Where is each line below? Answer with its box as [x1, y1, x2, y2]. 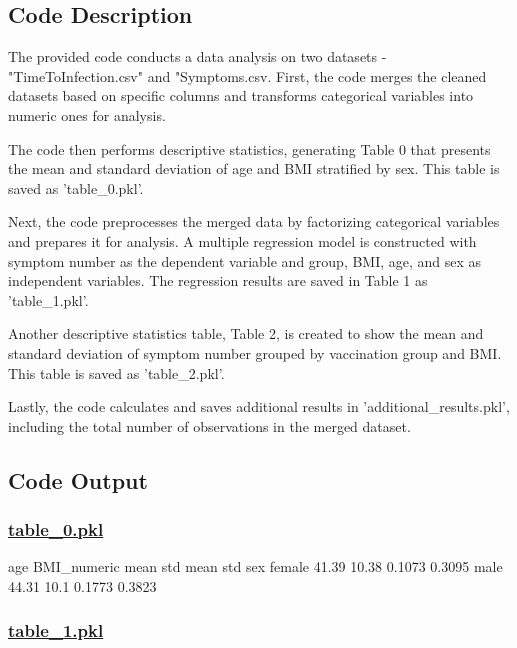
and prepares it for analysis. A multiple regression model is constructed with [8, 230, 477, 251]
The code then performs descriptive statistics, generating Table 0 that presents [8, 138, 491, 159]
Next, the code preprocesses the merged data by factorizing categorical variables [8, 211, 500, 232]
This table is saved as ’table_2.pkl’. [8, 362, 225, 383]
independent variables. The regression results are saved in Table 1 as [8, 270, 428, 291]
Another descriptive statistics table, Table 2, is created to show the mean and [8, 323, 484, 344]
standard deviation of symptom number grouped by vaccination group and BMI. [8, 342, 502, 363]
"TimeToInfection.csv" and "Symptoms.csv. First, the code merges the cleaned [8, 65, 487, 86]
